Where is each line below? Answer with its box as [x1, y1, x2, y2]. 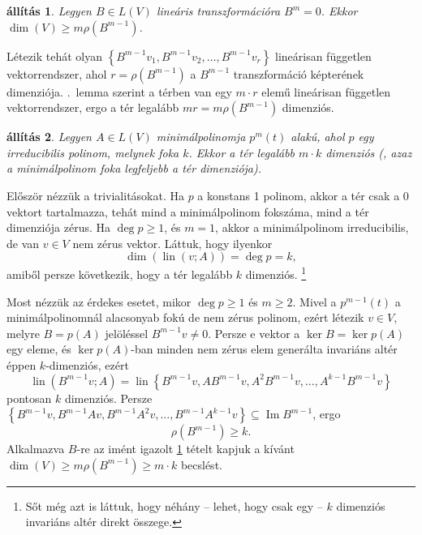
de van [6, 234, 40, 251]
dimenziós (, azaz [325, 143, 412, 160]
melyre [6, 324, 40, 341]
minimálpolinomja [156, 128, 246, 145]
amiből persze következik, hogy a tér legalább [6, 266, 233, 282]
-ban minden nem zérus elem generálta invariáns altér [131, 340, 398, 357]
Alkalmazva [6, 440, 65, 457]
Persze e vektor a [214, 324, 300, 341]
